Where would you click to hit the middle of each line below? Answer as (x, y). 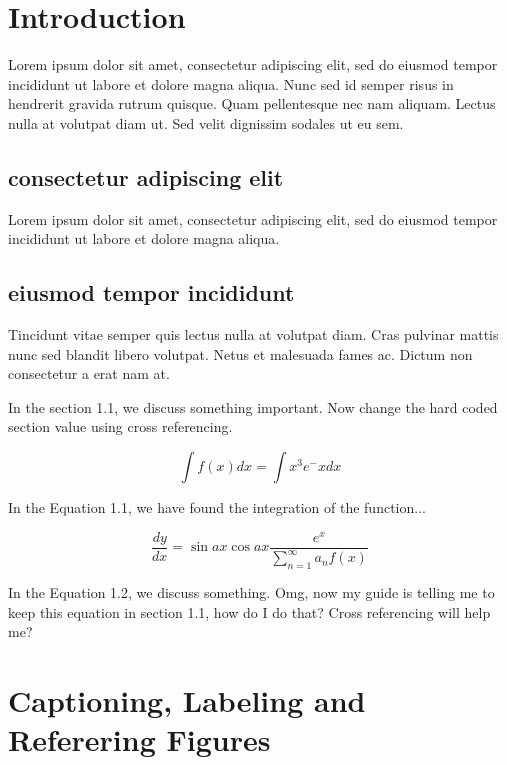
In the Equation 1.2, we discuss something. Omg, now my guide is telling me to (251, 591)
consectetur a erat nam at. (89, 373)
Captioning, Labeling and (187, 699)
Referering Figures (139, 739)
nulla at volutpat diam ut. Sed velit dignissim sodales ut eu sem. (206, 122)
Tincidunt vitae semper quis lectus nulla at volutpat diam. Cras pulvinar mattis (253, 334)
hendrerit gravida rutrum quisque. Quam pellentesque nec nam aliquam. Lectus (252, 103)
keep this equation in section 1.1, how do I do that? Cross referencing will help (249, 611)
